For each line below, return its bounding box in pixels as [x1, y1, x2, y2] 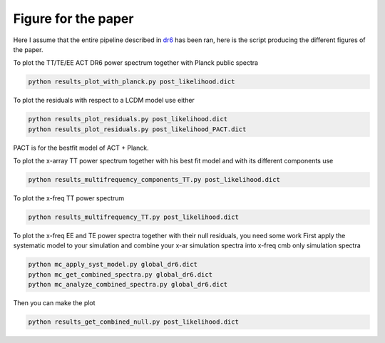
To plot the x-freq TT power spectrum [13, 194, 125, 203]
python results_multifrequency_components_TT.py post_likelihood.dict [28, 175, 281, 184]
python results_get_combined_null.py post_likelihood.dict [28, 318, 239, 326]
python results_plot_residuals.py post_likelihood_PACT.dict [28, 125, 247, 133]
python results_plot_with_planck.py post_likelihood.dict [28, 78, 235, 86]
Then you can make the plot [13, 299, 96, 307]
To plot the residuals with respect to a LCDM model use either [13, 96, 195, 105]
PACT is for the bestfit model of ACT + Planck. [13, 143, 149, 152]
